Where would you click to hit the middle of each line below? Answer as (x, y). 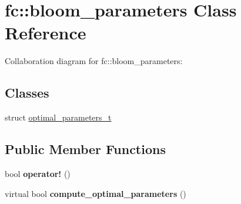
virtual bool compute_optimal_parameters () (96, 193)
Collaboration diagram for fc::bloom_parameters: (94, 61)
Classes (27, 93)
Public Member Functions (85, 149)
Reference (46, 33)
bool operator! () (38, 173)
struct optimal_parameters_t (58, 117)
